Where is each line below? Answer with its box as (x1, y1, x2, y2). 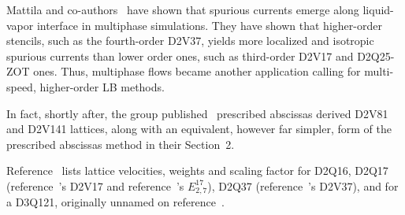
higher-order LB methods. (39, 78, 165, 95)
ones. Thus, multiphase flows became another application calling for (33, 63, 361, 80)
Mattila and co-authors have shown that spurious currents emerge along (6, 2, 359, 17)
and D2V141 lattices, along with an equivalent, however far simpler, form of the (6, 120, 392, 137)
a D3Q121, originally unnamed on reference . (6, 194, 225, 210)
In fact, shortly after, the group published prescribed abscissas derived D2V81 (6, 105, 388, 121)
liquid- (362, 2, 394, 17)
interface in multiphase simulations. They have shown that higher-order (36, 17, 382, 33)
